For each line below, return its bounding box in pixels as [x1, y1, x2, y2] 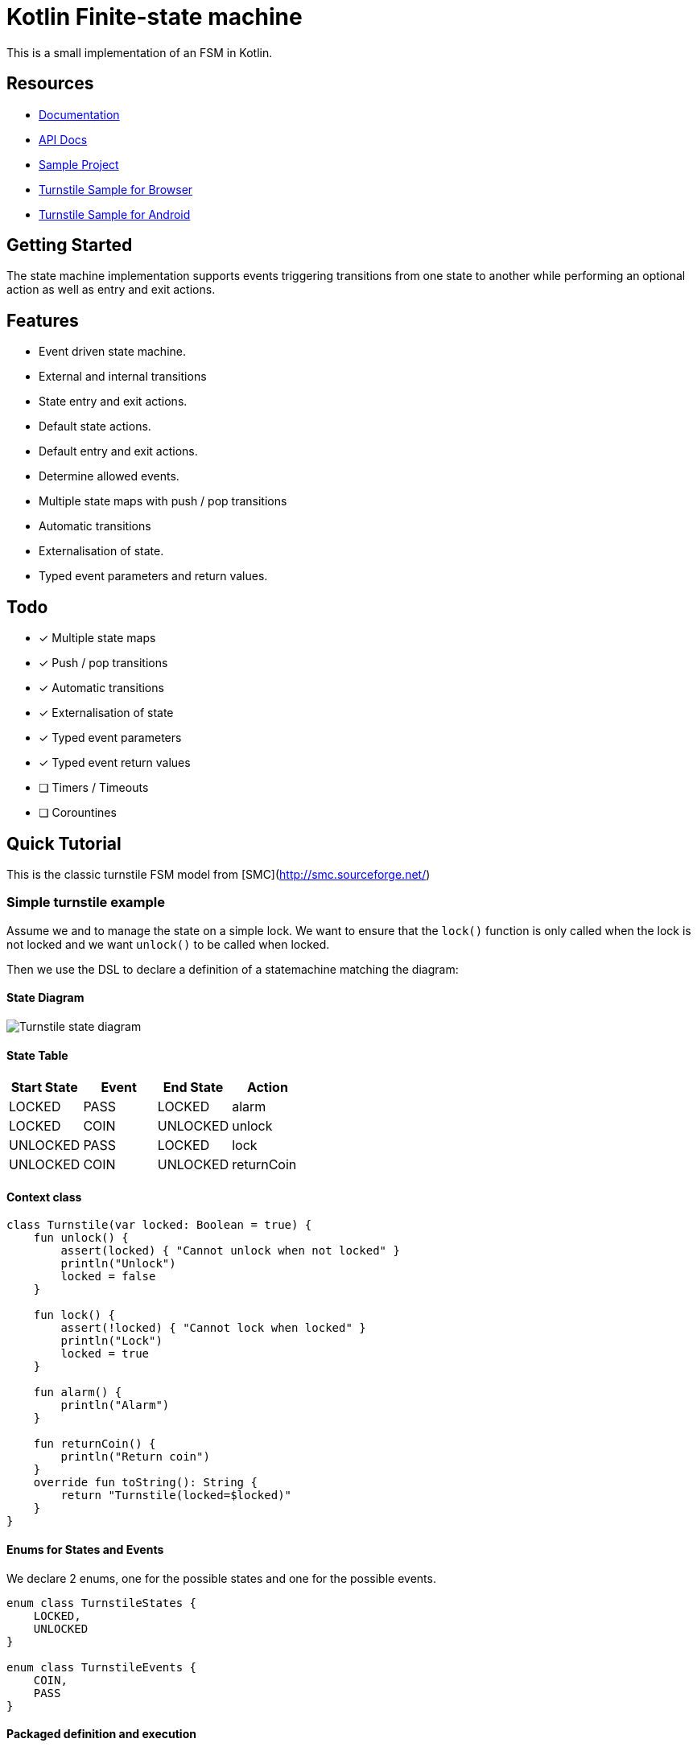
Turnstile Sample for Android [39, 207, 191, 221]
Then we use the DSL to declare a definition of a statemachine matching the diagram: [6, 962, 459, 976]
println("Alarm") [60, 1399, 170, 1412]
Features [6, 310, 79, 331]
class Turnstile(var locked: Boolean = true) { [6, 1218, 312, 1232]
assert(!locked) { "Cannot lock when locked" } [60, 1321, 366, 1335]
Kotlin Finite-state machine [6, 3, 303, 31]
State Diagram [6, 991, 85, 1005]
